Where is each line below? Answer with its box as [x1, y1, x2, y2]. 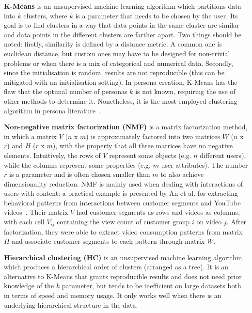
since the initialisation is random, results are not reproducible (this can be [4, 67, 224, 78]
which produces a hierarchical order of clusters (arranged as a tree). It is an [4, 262, 229, 272]
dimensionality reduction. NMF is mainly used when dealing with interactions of [4, 178, 243, 188]
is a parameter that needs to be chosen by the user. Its [75, 10, 238, 20]
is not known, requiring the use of [135, 86, 236, 96]
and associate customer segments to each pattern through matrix [12, 236, 205, 246]
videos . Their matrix [4, 207, 68, 217]
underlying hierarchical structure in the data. [4, 299, 138, 310]
